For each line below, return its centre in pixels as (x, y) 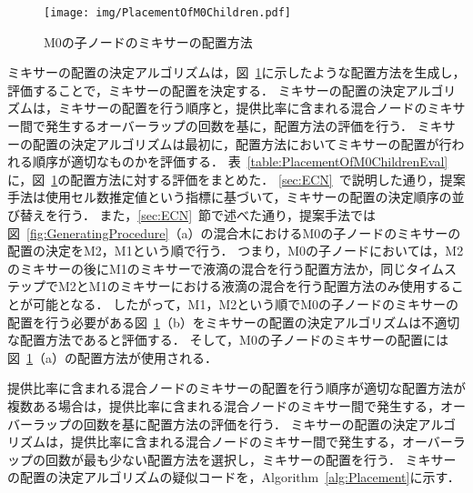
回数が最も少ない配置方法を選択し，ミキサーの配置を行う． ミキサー (251, 459)
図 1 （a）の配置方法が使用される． (112, 357)
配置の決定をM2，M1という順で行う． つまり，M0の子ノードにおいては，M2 (236, 251)
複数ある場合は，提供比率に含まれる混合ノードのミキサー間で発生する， (224, 405)
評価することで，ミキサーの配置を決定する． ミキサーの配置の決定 (206, 90)
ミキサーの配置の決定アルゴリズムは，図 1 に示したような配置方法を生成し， (236, 72)
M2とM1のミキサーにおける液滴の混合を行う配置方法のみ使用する (254, 286)
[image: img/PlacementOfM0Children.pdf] (168, 13)
